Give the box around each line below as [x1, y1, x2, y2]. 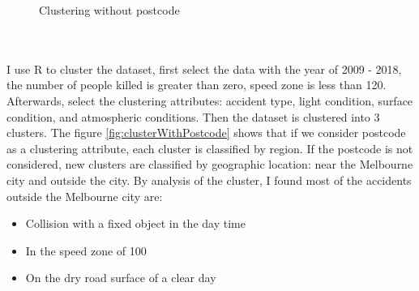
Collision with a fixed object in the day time [25, 215, 246, 232]
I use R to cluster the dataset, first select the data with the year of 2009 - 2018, [6, 60, 402, 77]
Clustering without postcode [39, 2, 180, 18]
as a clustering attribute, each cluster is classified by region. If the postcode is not [6, 139, 413, 156]
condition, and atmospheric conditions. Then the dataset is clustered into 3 [6, 108, 380, 125]
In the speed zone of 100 [25, 242, 147, 259]
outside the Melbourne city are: [6, 187, 163, 204]
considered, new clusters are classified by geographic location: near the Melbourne [6, 156, 413, 173]
